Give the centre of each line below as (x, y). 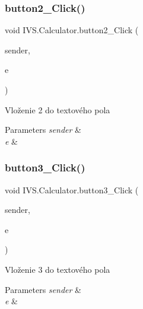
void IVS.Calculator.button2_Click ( (72, 30)
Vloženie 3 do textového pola (58, 269)
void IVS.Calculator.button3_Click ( (72, 189)
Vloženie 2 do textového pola (58, 109)
